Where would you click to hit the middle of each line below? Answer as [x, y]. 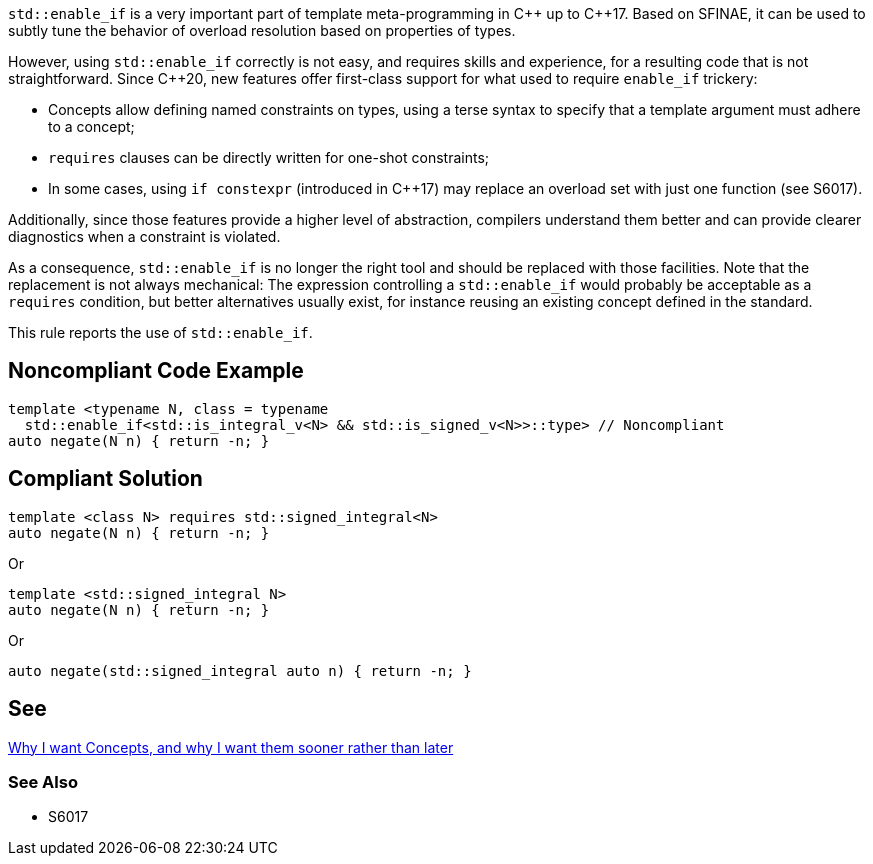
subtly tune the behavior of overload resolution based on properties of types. [262, 30]
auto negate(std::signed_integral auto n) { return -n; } [240, 670]
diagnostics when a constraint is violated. [144, 236]
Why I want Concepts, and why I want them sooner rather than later [231, 747]
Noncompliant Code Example [156, 371]
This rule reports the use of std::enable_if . [160, 332]
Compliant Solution [105, 479]
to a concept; [91, 126]
